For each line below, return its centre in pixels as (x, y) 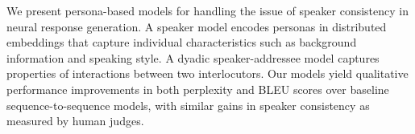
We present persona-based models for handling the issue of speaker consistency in (207, 10)
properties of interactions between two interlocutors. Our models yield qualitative (207, 73)
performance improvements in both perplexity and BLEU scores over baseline (198, 89)
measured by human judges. (75, 121)
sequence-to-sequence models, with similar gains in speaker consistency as (188, 105)
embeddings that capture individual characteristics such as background (182, 42)
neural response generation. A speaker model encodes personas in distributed (197, 26)
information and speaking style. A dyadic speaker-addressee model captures (193, 57)
